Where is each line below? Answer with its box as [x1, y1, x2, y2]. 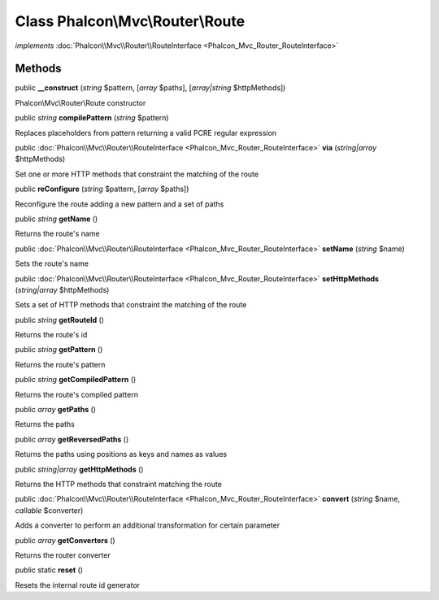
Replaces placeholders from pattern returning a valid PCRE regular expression [15, 128, 276, 137]
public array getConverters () [15, 535, 115, 545]
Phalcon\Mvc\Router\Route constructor [15, 98, 146, 107]
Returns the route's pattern [15, 359, 106, 369]
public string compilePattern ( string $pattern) [15, 113, 170, 123]
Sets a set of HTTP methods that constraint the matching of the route [15, 300, 247, 310]
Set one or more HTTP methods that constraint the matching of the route [15, 169, 259, 179]
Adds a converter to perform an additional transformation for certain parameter [15, 520, 280, 530]
